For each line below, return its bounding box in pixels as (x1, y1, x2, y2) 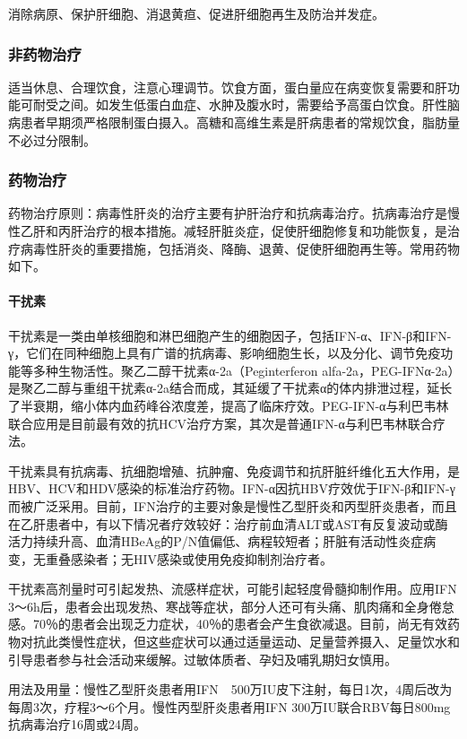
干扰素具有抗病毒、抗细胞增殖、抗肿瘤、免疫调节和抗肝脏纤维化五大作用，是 (8, 461, 460, 480)
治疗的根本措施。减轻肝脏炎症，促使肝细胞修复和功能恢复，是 (82, 222, 447, 239)
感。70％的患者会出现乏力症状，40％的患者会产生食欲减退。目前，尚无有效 (8, 614, 447, 633)
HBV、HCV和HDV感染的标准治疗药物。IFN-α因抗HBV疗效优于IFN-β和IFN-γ (8, 479, 455, 498)
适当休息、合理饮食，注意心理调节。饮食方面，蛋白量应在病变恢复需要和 (8, 77, 435, 96)
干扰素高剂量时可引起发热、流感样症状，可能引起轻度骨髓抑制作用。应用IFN (8, 579, 457, 598)
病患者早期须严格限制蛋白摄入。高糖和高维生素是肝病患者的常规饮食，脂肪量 (8, 113, 460, 131)
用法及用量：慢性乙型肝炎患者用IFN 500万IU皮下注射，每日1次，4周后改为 (8, 680, 453, 699)
